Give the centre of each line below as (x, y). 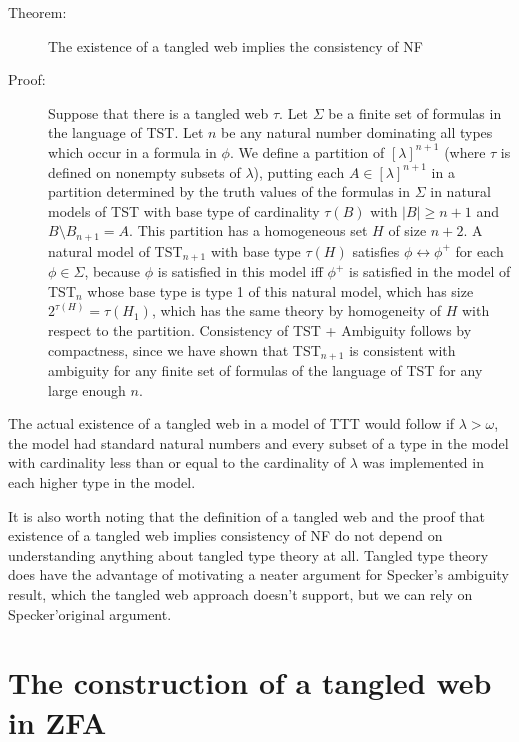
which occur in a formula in (132, 151)
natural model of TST (115, 250)
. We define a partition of (307, 151)
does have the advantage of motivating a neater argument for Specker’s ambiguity (258, 574)
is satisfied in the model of (430, 271)
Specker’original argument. (90, 613)
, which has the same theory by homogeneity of (296, 310)
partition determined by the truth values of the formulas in (229, 191)
